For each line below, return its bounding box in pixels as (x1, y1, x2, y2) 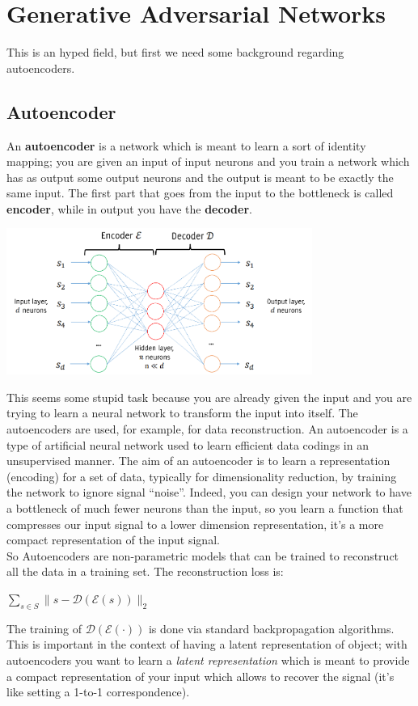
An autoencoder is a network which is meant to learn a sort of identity (6, 137, 366, 154)
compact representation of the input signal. (6, 531, 220, 548)
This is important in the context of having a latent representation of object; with (6, 636, 407, 653)
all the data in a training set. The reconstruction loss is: (6, 563, 284, 580)
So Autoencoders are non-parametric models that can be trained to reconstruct (6, 547, 399, 564)
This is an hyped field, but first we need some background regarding (6, 44, 344, 61)
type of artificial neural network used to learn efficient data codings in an (6, 436, 369, 453)
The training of (6, 619, 82, 636)
